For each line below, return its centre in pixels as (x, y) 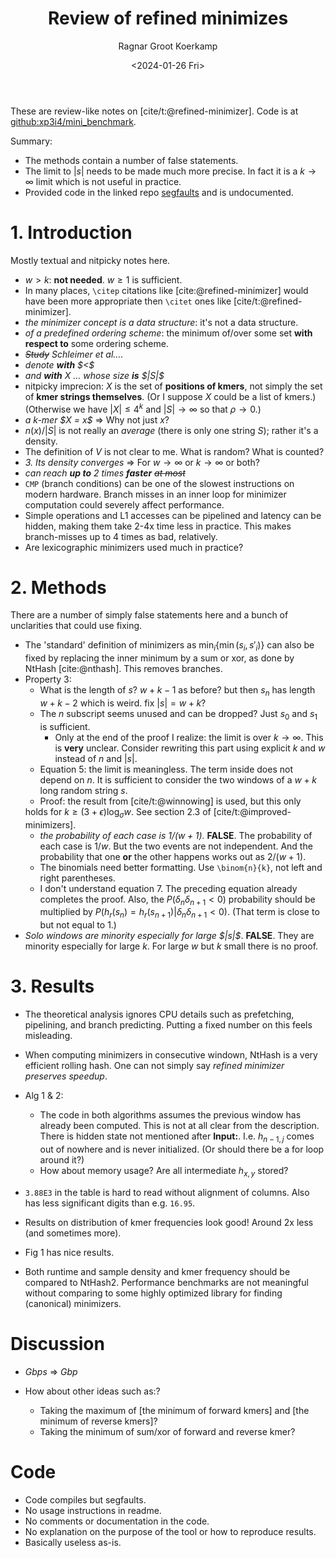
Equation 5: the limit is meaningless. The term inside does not (166, 769)
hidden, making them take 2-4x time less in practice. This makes (158, 526)
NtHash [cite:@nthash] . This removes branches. (123, 669)
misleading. (48, 1036)
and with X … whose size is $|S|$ (94, 375)
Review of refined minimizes (168, 18)
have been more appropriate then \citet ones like (128, 301)
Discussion (57, 1343)
